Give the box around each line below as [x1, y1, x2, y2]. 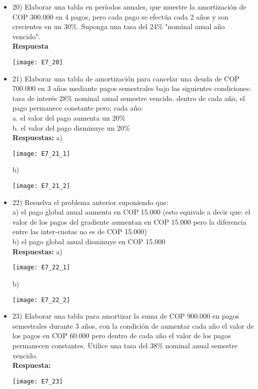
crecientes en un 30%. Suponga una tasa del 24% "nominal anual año [12, 21, 225, 32]
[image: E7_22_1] [12, 264, 70, 271]
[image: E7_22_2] [12, 296, 70, 304]
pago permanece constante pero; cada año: [12, 103, 143, 113]
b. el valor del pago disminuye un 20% [12, 122, 130, 133]
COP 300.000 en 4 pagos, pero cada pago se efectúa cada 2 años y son [12, 11, 229, 22]
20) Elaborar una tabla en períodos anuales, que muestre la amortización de [12, 2, 246, 12]
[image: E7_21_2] [12, 182, 70, 190]
